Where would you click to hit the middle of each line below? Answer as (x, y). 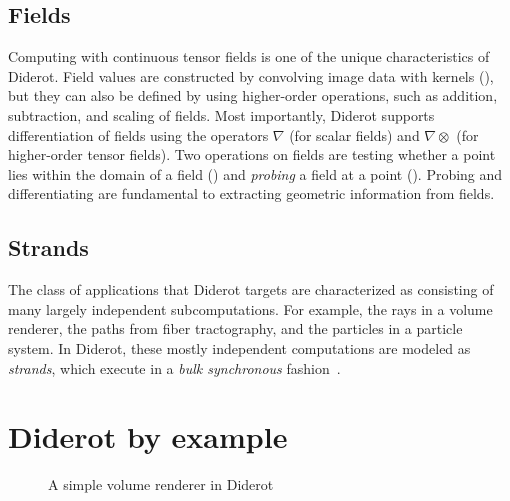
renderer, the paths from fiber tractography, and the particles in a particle (235, 328)
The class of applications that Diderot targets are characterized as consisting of (251, 289)
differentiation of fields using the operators (138, 134)
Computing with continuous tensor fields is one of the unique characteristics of (249, 56)
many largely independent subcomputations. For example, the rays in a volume (250, 308)
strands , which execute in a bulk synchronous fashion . (174, 367)
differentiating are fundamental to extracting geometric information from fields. (251, 193)
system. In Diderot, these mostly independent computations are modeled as (239, 347)
